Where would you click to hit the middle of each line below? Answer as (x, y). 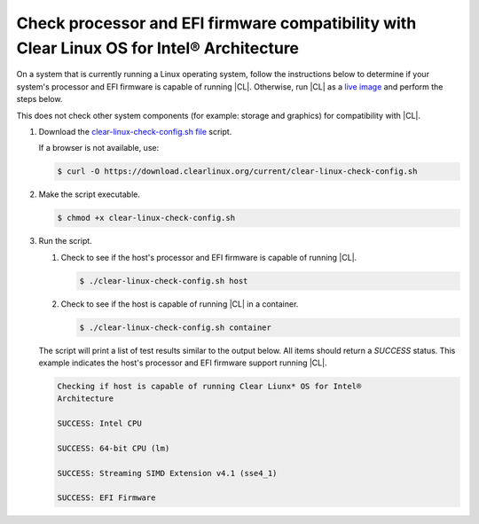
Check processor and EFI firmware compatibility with (216, 23)
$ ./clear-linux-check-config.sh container (176, 327)
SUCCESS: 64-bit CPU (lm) (114, 448)
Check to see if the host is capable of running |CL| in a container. (180, 304)
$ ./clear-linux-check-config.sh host (164, 281)
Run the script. (65, 241)
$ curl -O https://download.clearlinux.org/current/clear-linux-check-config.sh (237, 172)
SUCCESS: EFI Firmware (106, 498)
